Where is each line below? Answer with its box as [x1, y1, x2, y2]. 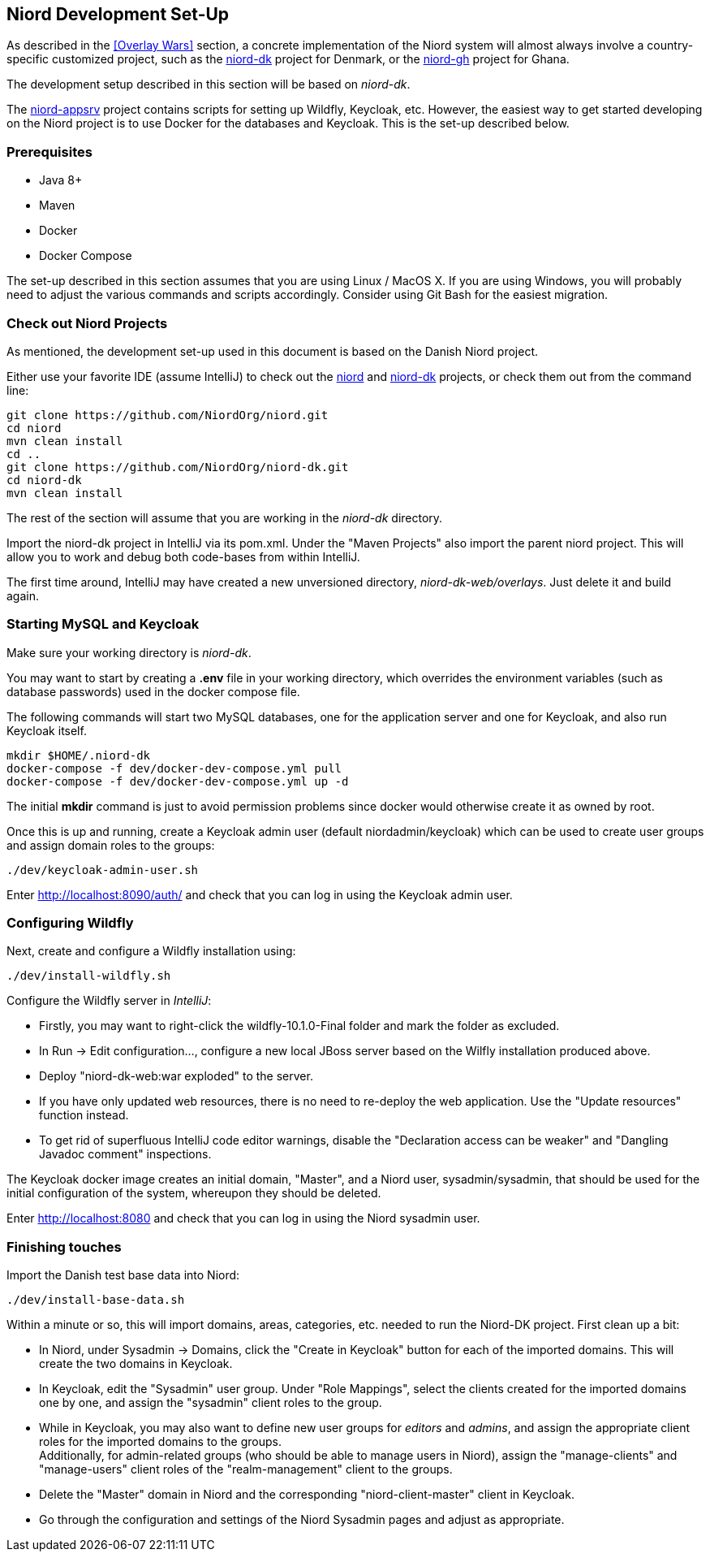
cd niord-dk [6, 473, 82, 487]
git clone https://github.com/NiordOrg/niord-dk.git [6, 460, 349, 474]
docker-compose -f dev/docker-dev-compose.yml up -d [6, 774, 349, 788]
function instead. [39, 1108, 129, 1123]
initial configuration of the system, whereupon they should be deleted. [6, 1186, 381, 1201]
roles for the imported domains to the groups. [39, 1435, 282, 1449]
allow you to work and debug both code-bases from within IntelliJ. [6, 549, 360, 564]
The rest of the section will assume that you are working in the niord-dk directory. [6, 510, 443, 525]
